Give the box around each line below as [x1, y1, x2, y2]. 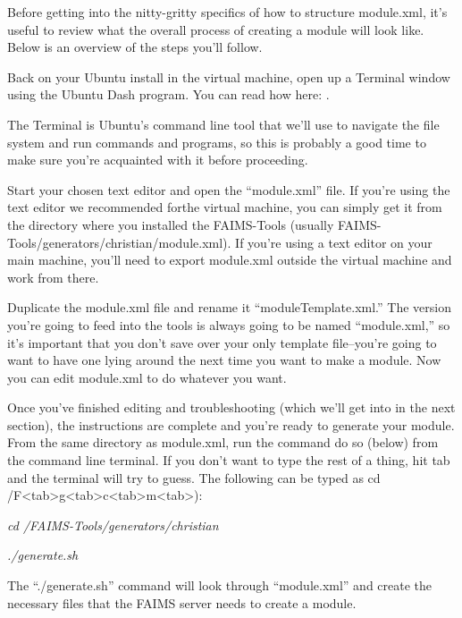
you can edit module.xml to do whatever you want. [7, 368, 287, 386]
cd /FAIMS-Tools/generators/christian [7, 515, 219, 534]
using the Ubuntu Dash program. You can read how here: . [7, 85, 330, 104]
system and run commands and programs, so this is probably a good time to [7, 132, 426, 151]
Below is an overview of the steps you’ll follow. [7, 38, 263, 56]
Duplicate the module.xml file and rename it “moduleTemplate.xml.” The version [7, 298, 451, 317]
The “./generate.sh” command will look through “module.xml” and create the [7, 576, 433, 595]
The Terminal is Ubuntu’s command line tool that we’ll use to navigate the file [7, 114, 440, 133]
